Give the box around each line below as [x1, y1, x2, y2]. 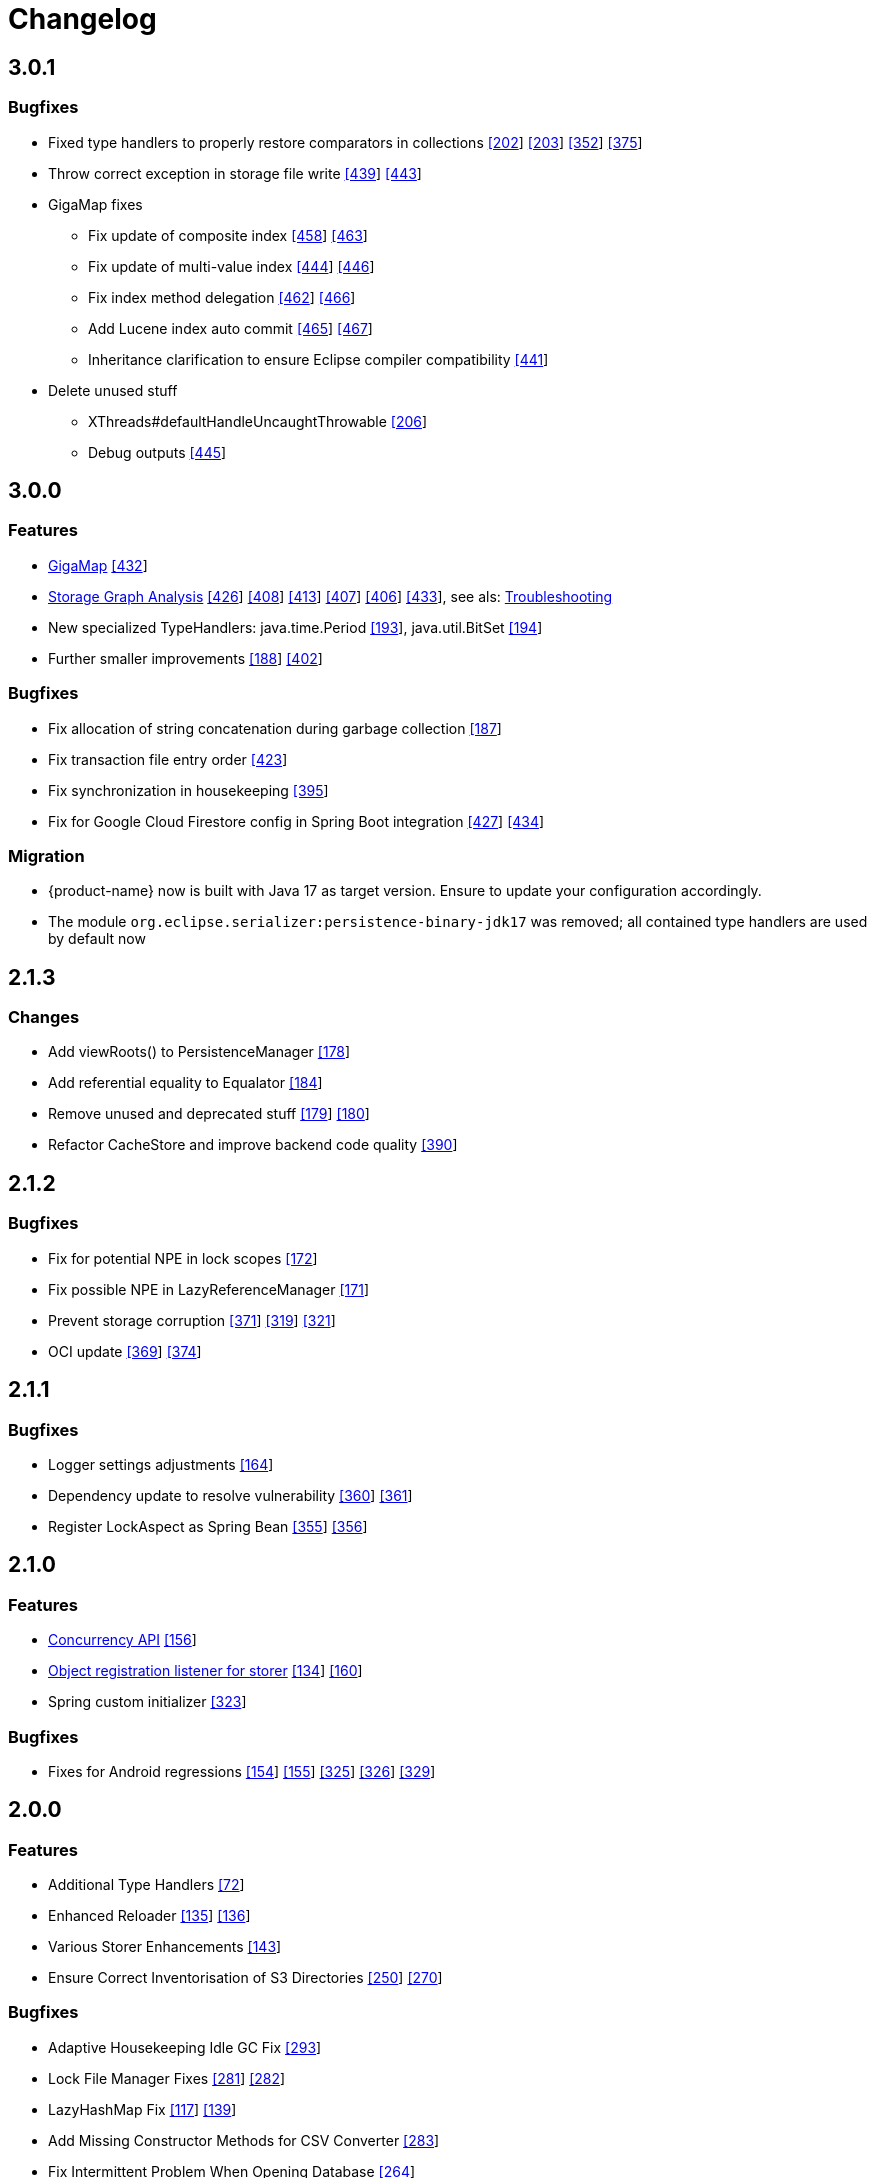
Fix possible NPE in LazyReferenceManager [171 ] [48, 1280, 369, 1298]
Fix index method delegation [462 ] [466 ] [88, 288, 356, 306]
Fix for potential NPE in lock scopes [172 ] [48, 1249, 318, 1267]
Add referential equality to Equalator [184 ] [48, 1074, 323, 1092]
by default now [48, 930, 146, 948]
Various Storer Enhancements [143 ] [48, 1938, 282, 1956]
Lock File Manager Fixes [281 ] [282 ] [48, 2069, 286, 2087]
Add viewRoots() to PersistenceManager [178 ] [48, 1043, 351, 1061]
